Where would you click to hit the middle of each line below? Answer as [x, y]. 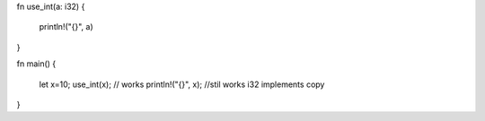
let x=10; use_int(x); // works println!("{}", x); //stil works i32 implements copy [182, 84]
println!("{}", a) [66, 27]
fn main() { [36, 64]
